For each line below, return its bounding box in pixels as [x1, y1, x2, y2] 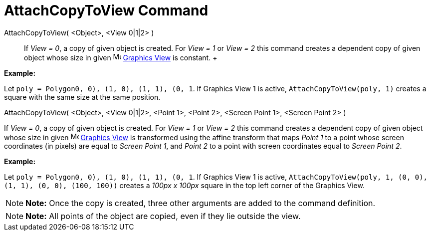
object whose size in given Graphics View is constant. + [24, 53, 217, 62]
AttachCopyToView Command [4, 2, 209, 19]
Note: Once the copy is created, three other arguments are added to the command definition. [25, 198, 376, 208]
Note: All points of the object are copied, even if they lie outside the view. [25, 211, 301, 221]
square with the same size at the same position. [4, 92, 161, 101]
